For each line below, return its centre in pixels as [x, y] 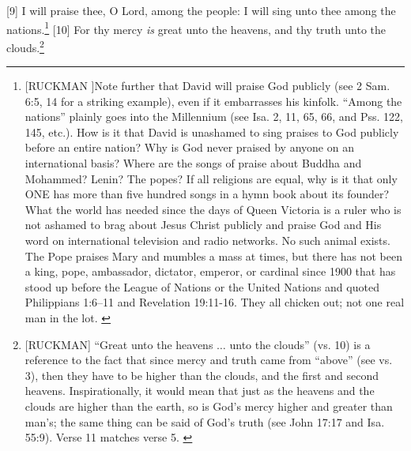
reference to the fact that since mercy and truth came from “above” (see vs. [209, 360]
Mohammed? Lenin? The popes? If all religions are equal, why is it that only [211, 178]
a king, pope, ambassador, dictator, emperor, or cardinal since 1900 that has [210, 271]
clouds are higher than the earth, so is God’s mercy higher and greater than [209, 406]
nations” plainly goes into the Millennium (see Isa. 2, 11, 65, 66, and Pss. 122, [214, 117]
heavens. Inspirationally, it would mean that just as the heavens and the [200, 391]
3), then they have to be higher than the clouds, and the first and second [202, 375]
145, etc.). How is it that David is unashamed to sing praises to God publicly [212, 132]
